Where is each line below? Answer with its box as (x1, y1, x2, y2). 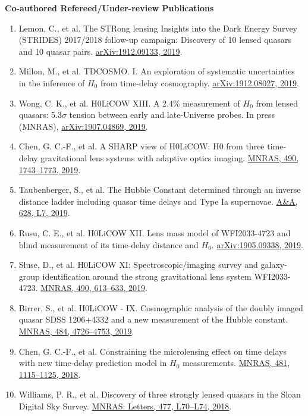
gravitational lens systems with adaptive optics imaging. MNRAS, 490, (40, 151, 299, 164)
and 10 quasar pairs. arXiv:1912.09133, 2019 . (18, 45, 183, 57)
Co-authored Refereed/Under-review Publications (5, 2, 214, 14)
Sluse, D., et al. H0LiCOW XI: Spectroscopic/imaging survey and (18, 258, 258, 271)
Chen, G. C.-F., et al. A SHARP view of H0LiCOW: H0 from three (18, 140, 265, 152)
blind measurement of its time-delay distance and (18, 238, 199, 251)
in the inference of (18, 76, 85, 89)
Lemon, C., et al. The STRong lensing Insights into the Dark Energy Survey (18, 21, 297, 34)
